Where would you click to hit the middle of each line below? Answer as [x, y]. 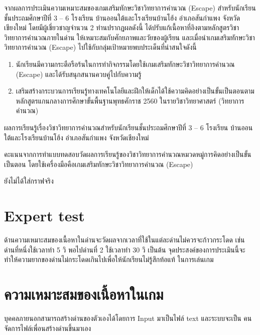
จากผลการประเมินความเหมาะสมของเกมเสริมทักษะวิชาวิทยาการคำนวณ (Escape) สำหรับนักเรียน [130, 8]
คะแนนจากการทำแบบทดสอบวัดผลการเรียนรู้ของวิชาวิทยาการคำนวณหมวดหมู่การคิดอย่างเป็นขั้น [128, 154]
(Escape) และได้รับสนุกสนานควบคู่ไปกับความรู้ [79, 74]
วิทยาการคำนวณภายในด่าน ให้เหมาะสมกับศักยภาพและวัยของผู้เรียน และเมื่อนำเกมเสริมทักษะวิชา [129, 37]
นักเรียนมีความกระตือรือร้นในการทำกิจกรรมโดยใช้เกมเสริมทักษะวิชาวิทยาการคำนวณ [125, 64]
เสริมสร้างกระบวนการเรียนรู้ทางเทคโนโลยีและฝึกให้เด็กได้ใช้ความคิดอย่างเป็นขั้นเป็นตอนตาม [135, 91]
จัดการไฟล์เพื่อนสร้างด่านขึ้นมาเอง [48, 328]
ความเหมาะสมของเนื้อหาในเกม [84, 294]
